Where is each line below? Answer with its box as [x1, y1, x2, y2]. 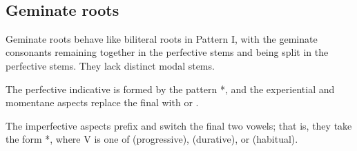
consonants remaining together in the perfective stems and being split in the [6, 45, 329, 59]
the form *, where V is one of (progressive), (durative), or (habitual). [6, 132, 298, 146]
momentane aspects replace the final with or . [6, 95, 199, 110]
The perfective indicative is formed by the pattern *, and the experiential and [6, 81, 335, 96]
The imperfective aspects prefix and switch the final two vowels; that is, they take [6, 118, 352, 132]
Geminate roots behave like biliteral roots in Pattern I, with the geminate [6, 31, 318, 46]
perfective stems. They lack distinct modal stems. [6, 58, 215, 72]
